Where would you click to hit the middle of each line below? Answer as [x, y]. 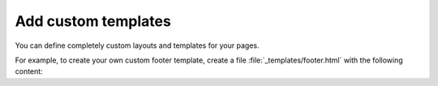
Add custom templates [93, 21]
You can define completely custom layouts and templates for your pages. [137, 45]
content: [29, 71]
